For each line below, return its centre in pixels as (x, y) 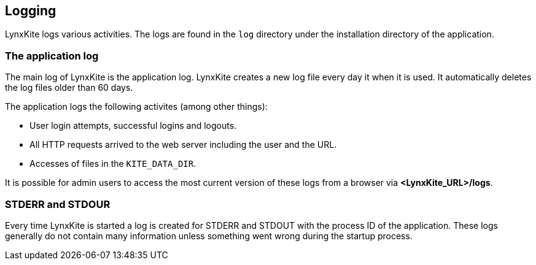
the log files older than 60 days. (69, 88)
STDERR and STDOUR (58, 204)
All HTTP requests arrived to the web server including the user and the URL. (183, 145)
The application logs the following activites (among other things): (136, 107)
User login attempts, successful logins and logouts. (133, 126)
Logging (31, 11)
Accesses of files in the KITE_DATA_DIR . (113, 164)
